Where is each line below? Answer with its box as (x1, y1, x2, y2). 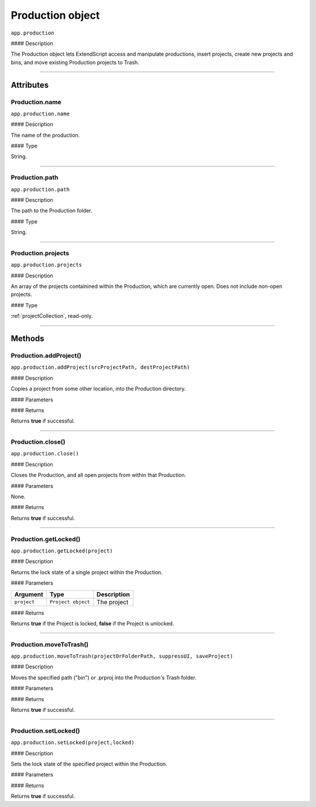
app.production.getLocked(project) (11, 547, 114, 554)
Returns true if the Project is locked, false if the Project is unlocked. (11, 620, 174, 627)
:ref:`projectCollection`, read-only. (11, 313, 93, 320)
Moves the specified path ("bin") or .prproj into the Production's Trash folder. (11, 674, 197, 681)
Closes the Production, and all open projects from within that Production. (11, 472, 187, 479)
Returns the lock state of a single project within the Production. (11, 568, 163, 576)
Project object (50, 599, 90, 605)
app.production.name (11, 110, 70, 117)
